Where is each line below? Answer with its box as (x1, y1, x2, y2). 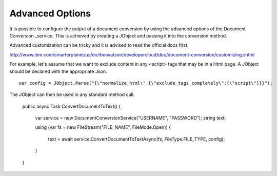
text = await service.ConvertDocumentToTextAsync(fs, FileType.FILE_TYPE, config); (48, 136, 225, 142)
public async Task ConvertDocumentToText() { (22, 103, 121, 109)
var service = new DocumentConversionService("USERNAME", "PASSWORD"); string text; (35, 115, 226, 121)
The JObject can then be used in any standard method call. (9, 91, 135, 97)
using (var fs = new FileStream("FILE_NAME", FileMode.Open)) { (35, 124, 171, 130)
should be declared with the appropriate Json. (9, 68, 107, 74)
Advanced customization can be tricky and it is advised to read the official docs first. (9, 42, 189, 48)
